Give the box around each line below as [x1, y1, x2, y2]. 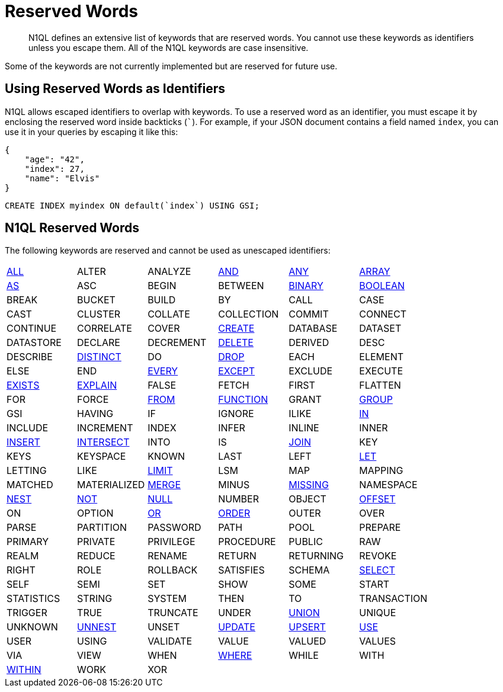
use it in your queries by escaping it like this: [5, 126, 178, 137]
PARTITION [77, 521, 127, 534]
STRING [77, 592, 113, 605]
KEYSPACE [77, 450, 126, 463]
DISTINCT [77, 351, 121, 363]
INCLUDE [7, 422, 49, 434]
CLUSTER [77, 308, 121, 321]
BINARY [289, 280, 323, 292]
